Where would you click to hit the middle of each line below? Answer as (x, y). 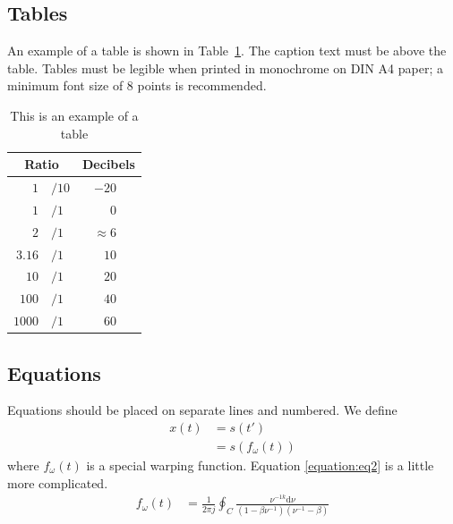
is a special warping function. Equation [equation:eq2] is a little (260, 465)
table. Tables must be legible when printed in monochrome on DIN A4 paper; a (225, 68)
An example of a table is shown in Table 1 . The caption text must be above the (227, 51)
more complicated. (58, 482)
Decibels (109, 164)
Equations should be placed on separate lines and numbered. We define (202, 410)
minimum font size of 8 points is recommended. (137, 85)
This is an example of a (74, 115)
